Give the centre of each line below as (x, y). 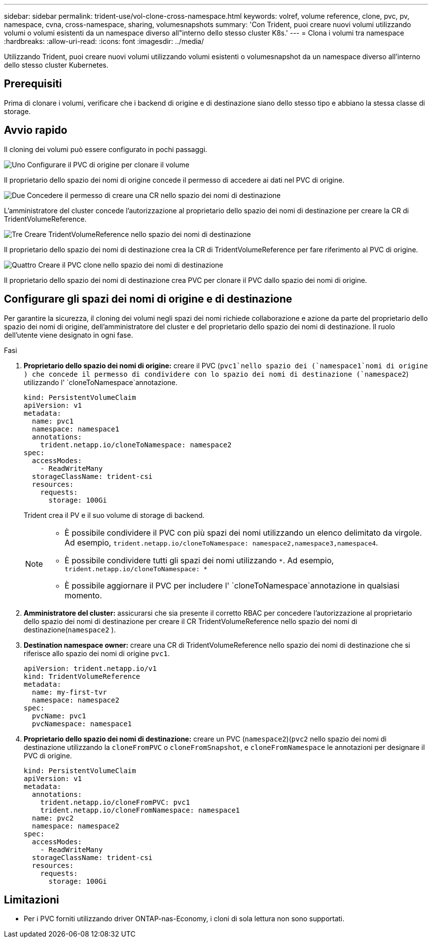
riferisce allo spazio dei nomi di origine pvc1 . (97, 653)
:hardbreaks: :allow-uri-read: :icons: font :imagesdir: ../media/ (104, 41)
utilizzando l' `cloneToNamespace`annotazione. (101, 382)
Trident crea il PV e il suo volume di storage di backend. (114, 515)
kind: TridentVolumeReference (82, 676)
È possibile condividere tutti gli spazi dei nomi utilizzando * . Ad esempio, (199, 560)
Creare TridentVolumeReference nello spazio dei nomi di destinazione (138, 234)
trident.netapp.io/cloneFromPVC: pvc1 (115, 802)
